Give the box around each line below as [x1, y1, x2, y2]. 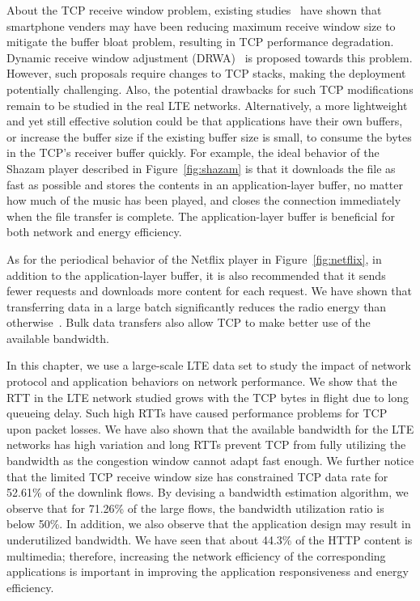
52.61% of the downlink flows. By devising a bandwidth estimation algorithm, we [6, 484, 409, 501]
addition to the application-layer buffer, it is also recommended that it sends [6, 266, 386, 283]
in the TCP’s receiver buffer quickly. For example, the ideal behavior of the [6, 144, 380, 161]
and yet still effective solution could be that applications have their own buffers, [6, 112, 403, 129]
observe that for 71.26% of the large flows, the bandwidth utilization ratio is [6, 499, 384, 516]
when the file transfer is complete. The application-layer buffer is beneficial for [6, 207, 395, 224]
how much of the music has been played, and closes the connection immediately [6, 192, 401, 209]
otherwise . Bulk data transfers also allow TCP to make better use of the [6, 314, 371, 331]
